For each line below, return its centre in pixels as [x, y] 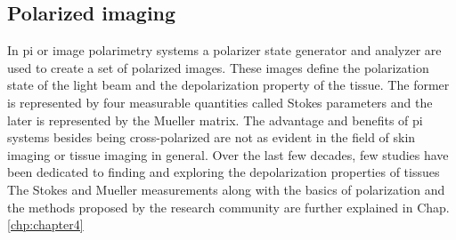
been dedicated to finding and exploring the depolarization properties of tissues [224, 172]
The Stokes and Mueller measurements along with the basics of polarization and [226, 189]
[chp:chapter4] [45, 224]
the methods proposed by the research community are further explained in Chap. [228, 207]
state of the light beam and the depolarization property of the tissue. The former [228, 85]
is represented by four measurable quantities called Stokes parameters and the [220, 102]
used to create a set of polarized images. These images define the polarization [218, 67]
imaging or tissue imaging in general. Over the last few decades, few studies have [228, 154]
